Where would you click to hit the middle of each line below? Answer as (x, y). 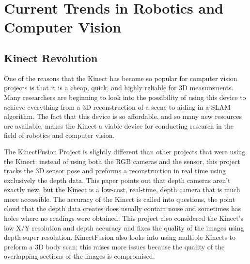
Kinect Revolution (51, 58)
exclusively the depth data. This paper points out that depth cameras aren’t (117, 180)
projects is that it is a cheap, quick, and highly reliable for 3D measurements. (119, 88)
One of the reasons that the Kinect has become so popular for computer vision (121, 78)
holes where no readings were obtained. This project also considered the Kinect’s (124, 218)
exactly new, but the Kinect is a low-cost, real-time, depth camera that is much (122, 190)
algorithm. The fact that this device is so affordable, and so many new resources (123, 116)
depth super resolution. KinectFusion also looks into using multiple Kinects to (120, 237)
